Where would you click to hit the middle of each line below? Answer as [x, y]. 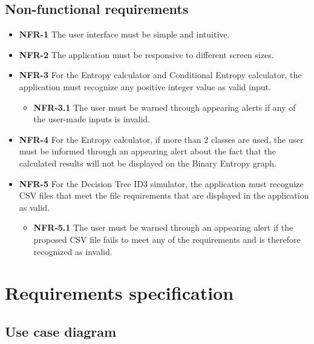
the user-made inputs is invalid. [92, 119]
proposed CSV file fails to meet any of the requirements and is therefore [167, 239]
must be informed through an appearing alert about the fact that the [147, 151]
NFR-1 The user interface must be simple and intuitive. [124, 34]
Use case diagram [61, 331]
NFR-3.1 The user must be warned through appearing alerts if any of [165, 107]
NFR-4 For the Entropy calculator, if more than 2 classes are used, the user [161, 139]
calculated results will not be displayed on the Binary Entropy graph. [148, 163]
